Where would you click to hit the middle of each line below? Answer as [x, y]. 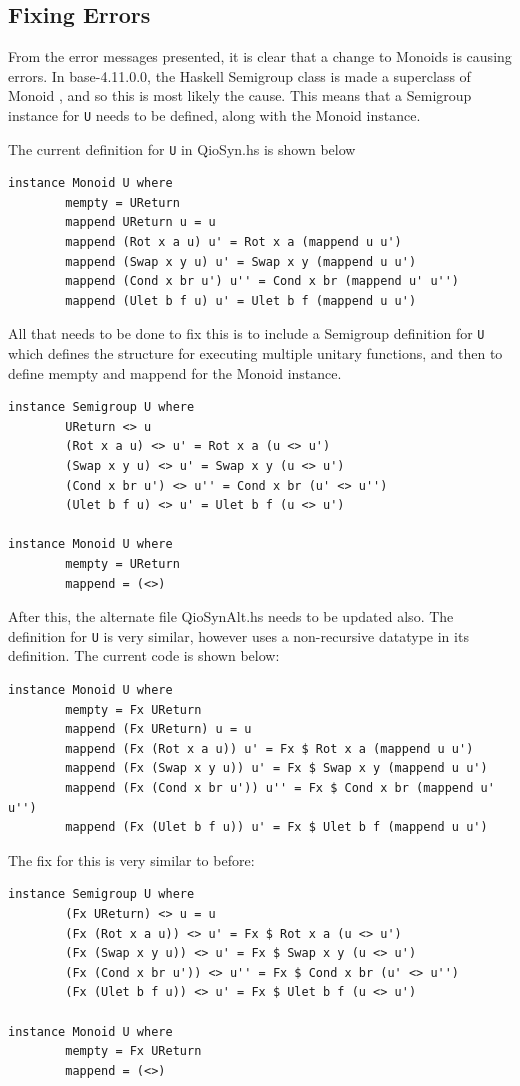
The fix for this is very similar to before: [131, 859]
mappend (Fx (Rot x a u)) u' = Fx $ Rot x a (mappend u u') [269, 748]
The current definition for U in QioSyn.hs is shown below [182, 148]
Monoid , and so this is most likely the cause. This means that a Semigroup [240, 95]
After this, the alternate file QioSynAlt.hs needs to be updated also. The [231, 616]
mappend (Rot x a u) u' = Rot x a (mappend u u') [233, 242]
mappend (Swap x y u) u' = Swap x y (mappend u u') [241, 261]
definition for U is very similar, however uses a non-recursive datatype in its [238, 635]
